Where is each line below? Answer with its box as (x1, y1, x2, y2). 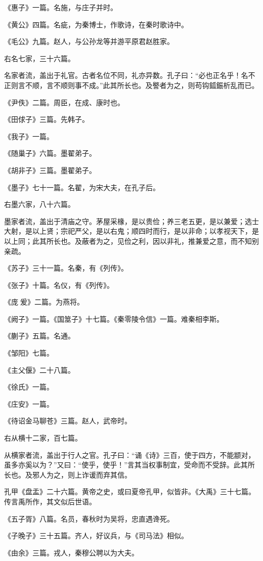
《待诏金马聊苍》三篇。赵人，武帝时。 (4, 415, 131, 426)
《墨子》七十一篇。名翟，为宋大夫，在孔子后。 (4, 182, 160, 192)
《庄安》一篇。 (4, 398, 54, 409)
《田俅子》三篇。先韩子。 (4, 114, 89, 124)
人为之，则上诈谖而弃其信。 (39, 469, 131, 480)
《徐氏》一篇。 (4, 381, 54, 392)
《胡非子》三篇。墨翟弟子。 (4, 164, 96, 175)
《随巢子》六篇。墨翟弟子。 (4, 148, 96, 158)
